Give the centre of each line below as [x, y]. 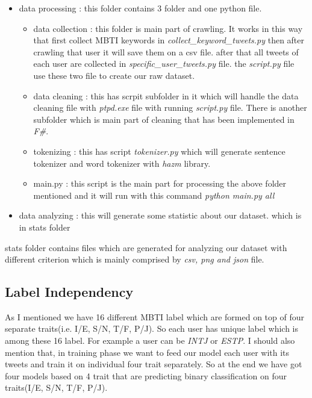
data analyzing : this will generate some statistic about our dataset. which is [160, 215]
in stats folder [45, 227]
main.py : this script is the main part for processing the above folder [160, 183]
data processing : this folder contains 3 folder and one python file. [140, 8]
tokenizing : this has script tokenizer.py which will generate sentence [159, 151]
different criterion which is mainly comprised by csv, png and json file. [135, 259]
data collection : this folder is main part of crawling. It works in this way [168, 28]
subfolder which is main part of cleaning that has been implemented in [164, 119]
